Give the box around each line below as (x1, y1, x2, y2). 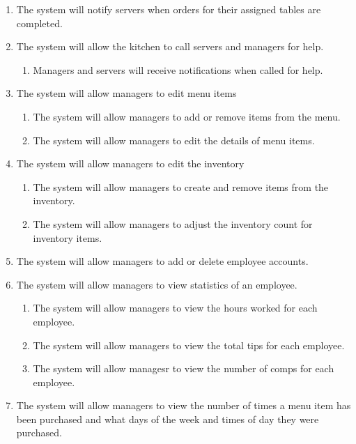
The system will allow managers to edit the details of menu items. (33, 132, 315, 147)
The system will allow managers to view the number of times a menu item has (16, 398, 351, 413)
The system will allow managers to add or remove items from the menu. (33, 109, 341, 123)
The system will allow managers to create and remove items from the (33, 179, 329, 194)
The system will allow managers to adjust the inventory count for (33, 216, 313, 231)
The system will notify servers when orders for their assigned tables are (16, 2, 321, 16)
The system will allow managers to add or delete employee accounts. (16, 254, 309, 268)
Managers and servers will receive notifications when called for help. (33, 62, 323, 77)
